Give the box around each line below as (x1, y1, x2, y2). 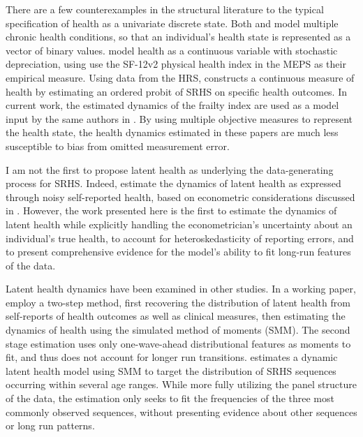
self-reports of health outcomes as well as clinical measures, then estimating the (6, 309, 346, 323)
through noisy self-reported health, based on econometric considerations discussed (6, 189, 355, 204)
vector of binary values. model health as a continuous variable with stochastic (6, 43, 338, 57)
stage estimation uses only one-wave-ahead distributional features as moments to (6, 336, 351, 350)
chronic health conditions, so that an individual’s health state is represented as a (6, 29, 351, 44)
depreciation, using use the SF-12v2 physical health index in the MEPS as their (6, 57, 346, 71)
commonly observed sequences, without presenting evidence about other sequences (6, 404, 357, 419)
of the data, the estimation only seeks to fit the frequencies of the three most (6, 391, 334, 406)
